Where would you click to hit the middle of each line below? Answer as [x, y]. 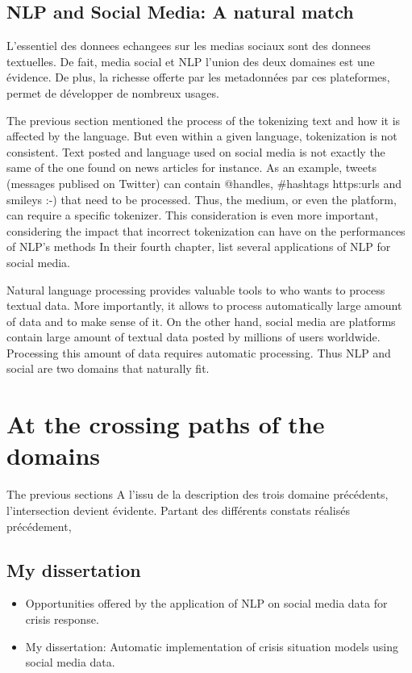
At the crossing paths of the [166, 424]
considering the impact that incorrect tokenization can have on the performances [206, 230]
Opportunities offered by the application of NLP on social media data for [206, 603]
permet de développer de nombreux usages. [113, 92]
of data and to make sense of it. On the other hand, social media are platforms [201, 321]
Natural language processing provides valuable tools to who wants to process [196, 289]
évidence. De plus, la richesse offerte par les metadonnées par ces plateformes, [198, 77]
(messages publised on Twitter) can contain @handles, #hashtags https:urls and [204, 183]
